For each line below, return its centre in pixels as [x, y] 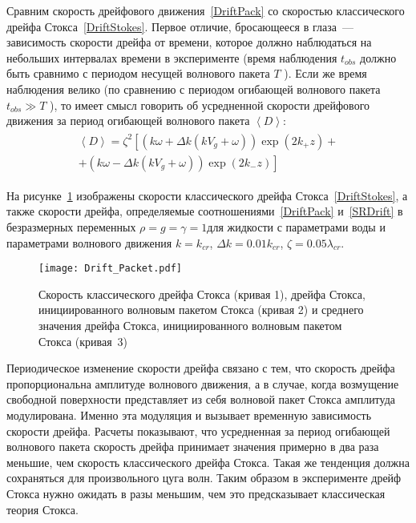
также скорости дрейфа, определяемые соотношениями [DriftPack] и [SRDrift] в [205, 211]
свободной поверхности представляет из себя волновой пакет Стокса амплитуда [201, 399]
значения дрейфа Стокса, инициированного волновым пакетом [190, 326]
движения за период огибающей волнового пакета [128, 121]
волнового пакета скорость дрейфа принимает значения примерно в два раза [193, 447]
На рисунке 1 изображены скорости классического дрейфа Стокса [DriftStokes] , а [207, 195]
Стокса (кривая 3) [83, 341]
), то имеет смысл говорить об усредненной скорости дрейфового [210, 105]
